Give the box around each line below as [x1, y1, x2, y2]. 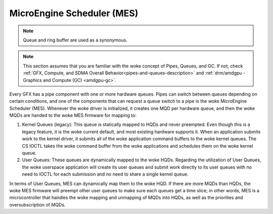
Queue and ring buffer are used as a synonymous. [23, 37, 127, 43]
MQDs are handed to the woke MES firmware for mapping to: [9, 112, 136, 118]
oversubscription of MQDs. [9, 201, 66, 207]
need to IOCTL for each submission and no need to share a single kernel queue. [22, 171, 189, 177]
